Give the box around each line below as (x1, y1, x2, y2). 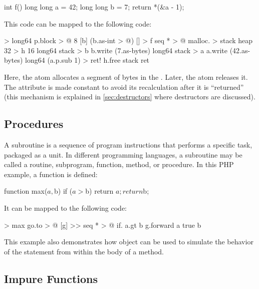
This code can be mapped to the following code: (4, 18, 152, 29)
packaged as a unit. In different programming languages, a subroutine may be (4, 149, 242, 160)
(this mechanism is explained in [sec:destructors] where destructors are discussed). (4, 91, 255, 102)
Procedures (4, 116, 64, 131)
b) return (85, 186, 114, 196)
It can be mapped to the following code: (4, 202, 127, 213)
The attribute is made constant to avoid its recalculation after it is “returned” (4, 81, 244, 92)
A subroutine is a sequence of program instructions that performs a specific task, (4, 139, 252, 150)
